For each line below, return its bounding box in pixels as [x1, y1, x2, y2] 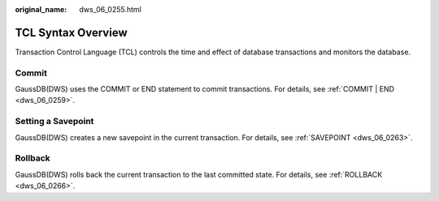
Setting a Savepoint [15, 116, 94, 127]
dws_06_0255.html [79, 5, 141, 14]
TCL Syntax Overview [15, 25, 128, 40]
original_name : [15, 5, 67, 14]
